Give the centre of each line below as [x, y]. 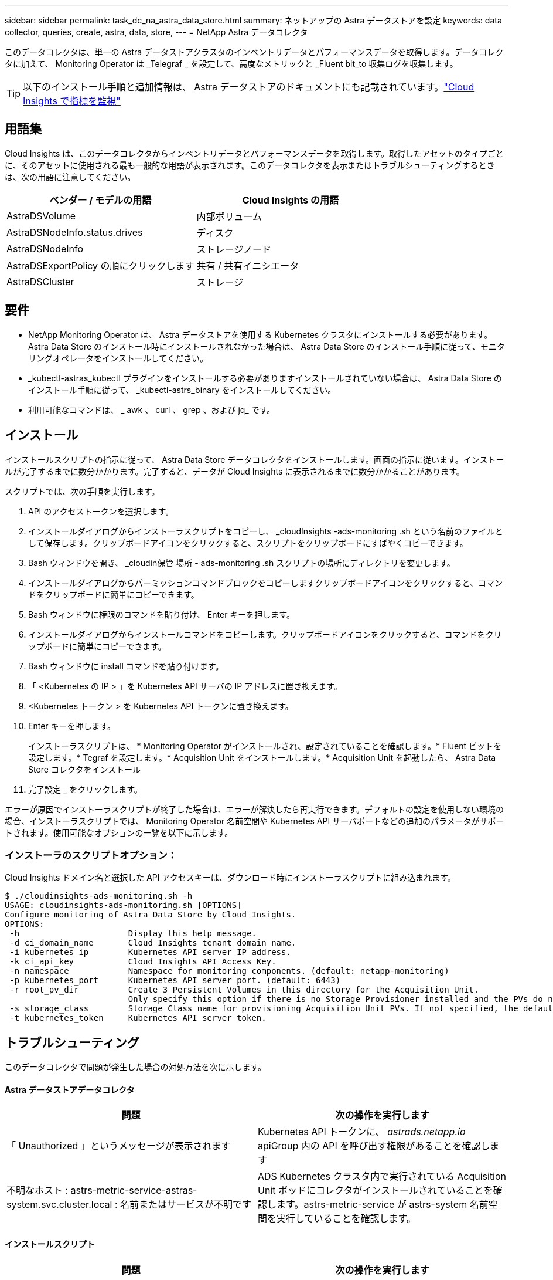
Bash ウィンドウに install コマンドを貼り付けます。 [126, 666]
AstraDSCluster [40, 281]
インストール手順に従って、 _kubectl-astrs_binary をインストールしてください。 [182, 390]
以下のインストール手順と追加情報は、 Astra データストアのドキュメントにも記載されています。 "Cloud [249, 87]
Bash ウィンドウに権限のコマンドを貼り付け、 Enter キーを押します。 [161, 614]
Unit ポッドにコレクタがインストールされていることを [376, 1191]
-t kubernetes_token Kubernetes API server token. [138, 1018]
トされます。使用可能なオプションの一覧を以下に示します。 [119, 832]
